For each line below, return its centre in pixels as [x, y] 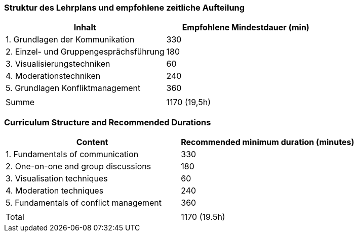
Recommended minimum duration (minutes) [268, 142]
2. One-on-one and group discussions [78, 167]
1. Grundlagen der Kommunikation [70, 40]
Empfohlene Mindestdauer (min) [246, 28]
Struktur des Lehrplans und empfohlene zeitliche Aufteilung [125, 8]
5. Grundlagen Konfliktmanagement [73, 88]
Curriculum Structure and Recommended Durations [108, 122]
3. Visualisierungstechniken [58, 64]
